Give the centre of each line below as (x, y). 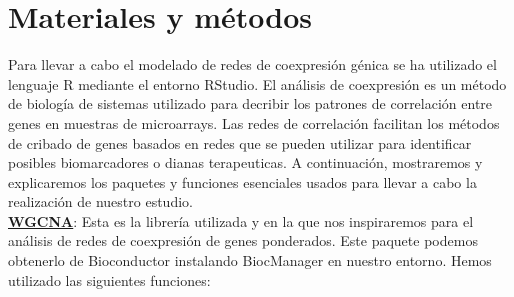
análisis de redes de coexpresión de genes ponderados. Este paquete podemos (243, 240)
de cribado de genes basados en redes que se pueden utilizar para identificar (240, 142)
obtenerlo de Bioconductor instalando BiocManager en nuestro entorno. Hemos (250, 260)
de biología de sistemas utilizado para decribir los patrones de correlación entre (250, 103)
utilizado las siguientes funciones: (109, 279)
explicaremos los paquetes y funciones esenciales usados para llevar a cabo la (242, 181)
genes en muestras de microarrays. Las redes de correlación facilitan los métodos (254, 122)
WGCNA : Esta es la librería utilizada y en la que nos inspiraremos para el (241, 220)
